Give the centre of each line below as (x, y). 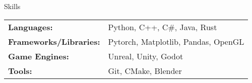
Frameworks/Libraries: (54, 41)
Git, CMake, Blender (145, 70)
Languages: (30, 27)
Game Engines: (39, 56)
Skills (12, 6)
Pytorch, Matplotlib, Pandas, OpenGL (176, 41)
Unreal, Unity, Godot (146, 56)
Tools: (20, 70)
